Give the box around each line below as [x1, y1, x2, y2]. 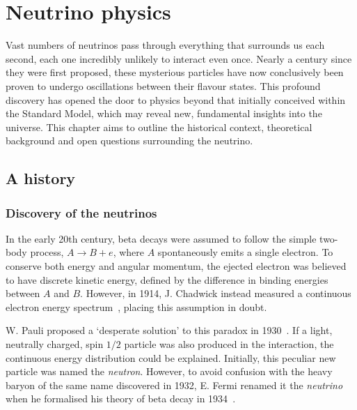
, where [113, 245, 144, 259]
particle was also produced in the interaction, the [124, 337, 334, 351]
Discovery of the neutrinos [6, 204, 157, 221]
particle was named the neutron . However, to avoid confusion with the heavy [6, 364, 333, 379]
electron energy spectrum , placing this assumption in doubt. [6, 299, 267, 314]
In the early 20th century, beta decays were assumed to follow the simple [6, 231, 317, 245]
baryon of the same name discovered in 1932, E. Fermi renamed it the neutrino [6, 377, 343, 392]
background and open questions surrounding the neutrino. [6, 133, 253, 148]
